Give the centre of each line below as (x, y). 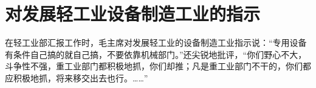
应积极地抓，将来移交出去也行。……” (77, 77)
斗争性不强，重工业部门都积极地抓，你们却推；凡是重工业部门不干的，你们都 (158, 66)
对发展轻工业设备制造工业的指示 (133, 14)
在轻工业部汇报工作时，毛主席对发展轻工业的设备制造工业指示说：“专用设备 (156, 42)
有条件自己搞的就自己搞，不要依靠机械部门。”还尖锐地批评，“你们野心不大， (156, 54)
